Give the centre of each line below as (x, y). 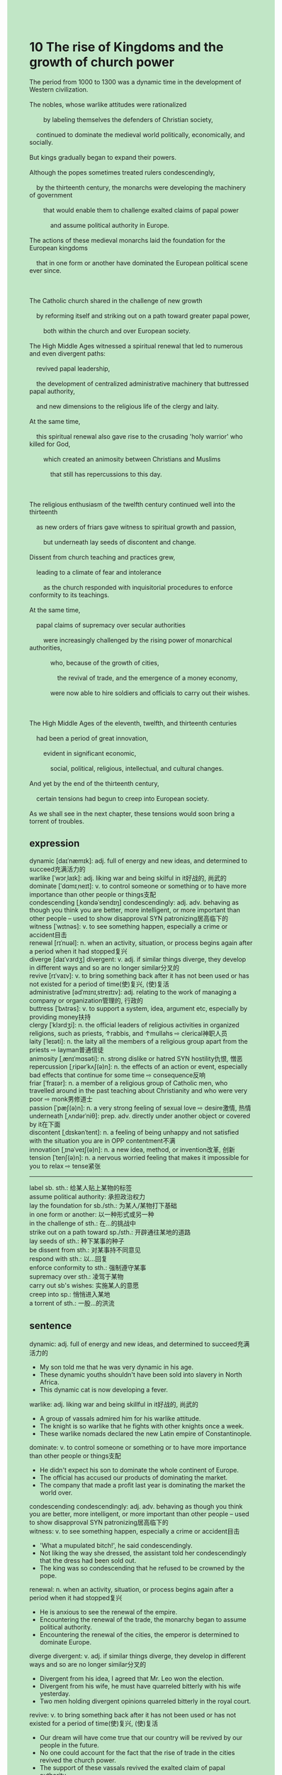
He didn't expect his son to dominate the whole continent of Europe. (139, 1470)
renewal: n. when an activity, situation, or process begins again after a (131, 1589)
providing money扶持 (60, 1017)
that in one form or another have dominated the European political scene (142, 263)
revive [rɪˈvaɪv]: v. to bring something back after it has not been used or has (140, 976)
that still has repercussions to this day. (106, 474)
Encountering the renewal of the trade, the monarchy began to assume (143, 1620)
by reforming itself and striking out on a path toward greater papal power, (143, 315)
